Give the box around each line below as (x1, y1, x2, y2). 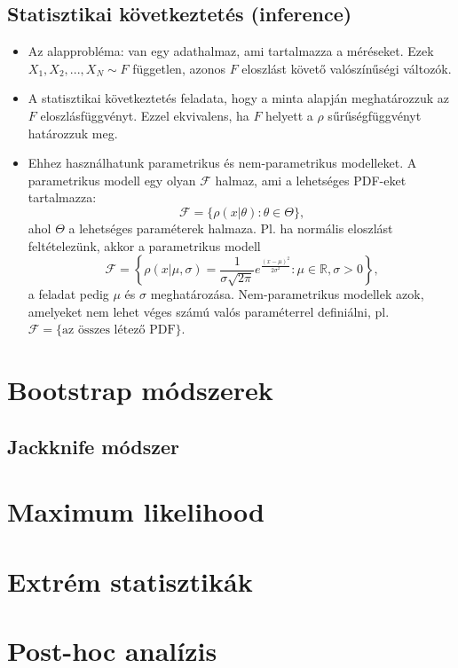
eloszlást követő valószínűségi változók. (241, 59, 452, 77)
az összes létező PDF (62, 324, 176, 337)
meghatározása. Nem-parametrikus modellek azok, (150, 285, 424, 303)
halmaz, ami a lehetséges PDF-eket (215, 170, 407, 189)
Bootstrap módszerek (7, 372, 273, 408)
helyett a (265, 106, 313, 124)
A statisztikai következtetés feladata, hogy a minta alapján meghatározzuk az (28, 89, 450, 107)
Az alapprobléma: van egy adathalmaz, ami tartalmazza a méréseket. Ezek (28, 42, 434, 60)
